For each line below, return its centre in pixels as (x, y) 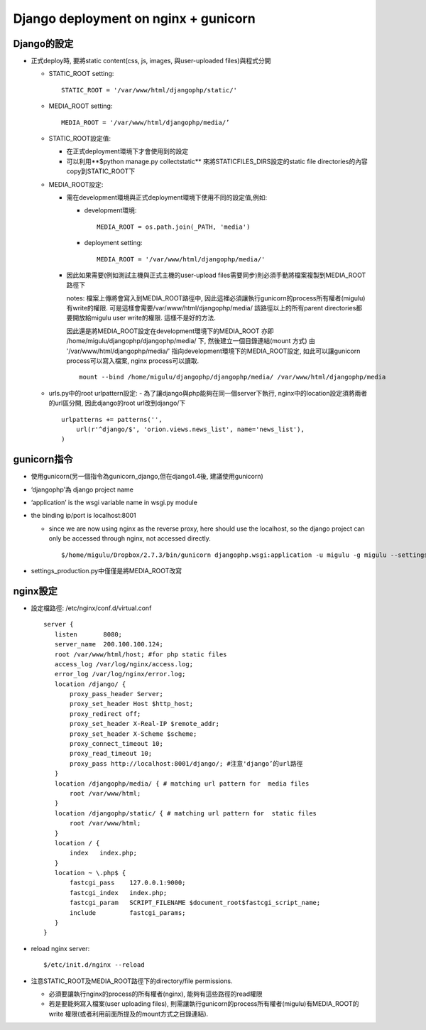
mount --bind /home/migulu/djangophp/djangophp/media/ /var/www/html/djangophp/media (233, 377)
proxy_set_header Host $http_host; (132, 704)
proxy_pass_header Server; (116, 694)
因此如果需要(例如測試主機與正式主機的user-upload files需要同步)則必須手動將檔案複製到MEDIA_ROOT (216, 275)
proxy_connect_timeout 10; (116, 744)
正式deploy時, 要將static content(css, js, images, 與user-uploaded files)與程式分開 (151, 61)
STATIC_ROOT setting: (81, 74)
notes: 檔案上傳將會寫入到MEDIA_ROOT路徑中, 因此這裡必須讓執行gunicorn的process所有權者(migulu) (216, 298)
